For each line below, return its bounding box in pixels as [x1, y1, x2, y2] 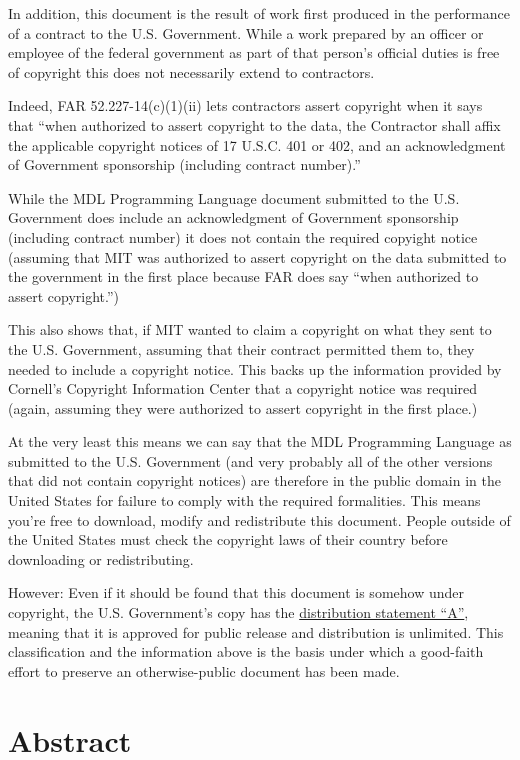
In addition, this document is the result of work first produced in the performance [8, 3, 510, 23]
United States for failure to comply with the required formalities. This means [8, 490, 481, 511]
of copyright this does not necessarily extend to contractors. [8, 61, 375, 82]
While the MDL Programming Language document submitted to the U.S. [8, 187, 460, 208]
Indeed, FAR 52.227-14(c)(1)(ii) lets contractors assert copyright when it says [8, 95, 483, 116]
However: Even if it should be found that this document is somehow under [8, 582, 464, 603]
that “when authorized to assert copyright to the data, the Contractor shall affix [8, 114, 501, 135]
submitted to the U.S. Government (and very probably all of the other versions [8, 450, 493, 471]
